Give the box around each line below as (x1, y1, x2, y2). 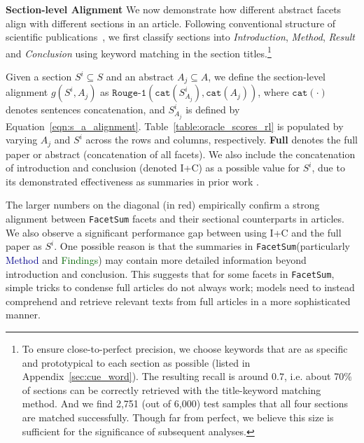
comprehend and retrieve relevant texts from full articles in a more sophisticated (6, 293, 351, 308)
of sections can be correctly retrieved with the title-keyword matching (22, 382, 321, 397)
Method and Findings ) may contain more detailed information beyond (6, 252, 307, 267)
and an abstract (106, 69, 174, 84)
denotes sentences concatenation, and (6, 102, 165, 117)
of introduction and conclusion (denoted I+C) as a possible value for (6, 160, 300, 175)
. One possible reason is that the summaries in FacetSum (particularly (54, 239, 350, 253)
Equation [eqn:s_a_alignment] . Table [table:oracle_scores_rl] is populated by (6, 118, 344, 133)
